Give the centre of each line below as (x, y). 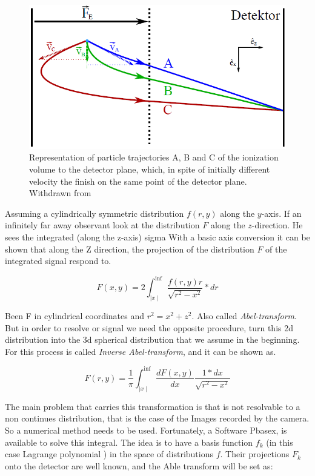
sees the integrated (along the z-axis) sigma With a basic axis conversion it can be (157, 237)
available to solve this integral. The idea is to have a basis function (129, 442)
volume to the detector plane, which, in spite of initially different (150, 169)
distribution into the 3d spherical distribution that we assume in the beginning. (152, 339)
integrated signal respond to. (58, 261)
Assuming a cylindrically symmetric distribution (94, 213)
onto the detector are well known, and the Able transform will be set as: (139, 465)
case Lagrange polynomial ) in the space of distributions (109, 454)
